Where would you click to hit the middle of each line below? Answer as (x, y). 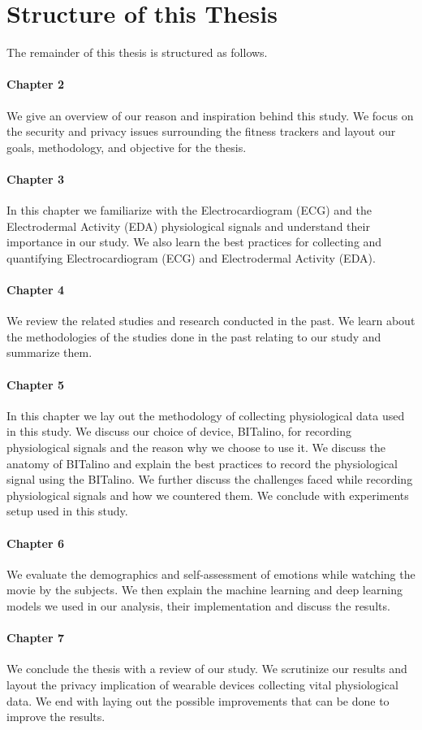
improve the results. (56, 717)
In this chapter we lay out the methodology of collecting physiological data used (206, 415)
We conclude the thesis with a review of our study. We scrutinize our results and (207, 669)
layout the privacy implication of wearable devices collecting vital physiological (202, 684)
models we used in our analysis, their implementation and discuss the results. (198, 605)
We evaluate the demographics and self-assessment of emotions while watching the (211, 574)
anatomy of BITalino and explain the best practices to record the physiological (202, 463)
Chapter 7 (36, 638)
